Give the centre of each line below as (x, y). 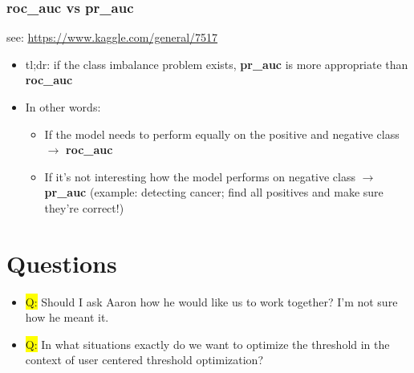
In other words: (63, 107)
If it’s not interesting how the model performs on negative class (200, 176)
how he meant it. (67, 317)
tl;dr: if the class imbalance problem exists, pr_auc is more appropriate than (217, 64)
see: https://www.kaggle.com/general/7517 (112, 37)
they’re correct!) (84, 207)
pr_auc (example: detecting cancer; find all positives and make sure (214, 192)
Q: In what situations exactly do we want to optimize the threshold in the (207, 344)
